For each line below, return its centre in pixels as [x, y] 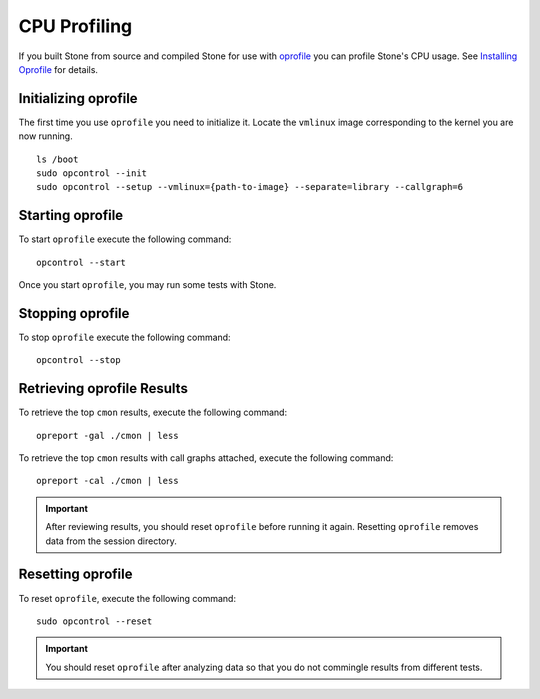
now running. [46, 136]
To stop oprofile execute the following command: [124, 337]
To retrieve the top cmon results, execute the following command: [153, 412]
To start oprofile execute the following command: [125, 239]
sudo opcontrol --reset [94, 621]
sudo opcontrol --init [92, 173]
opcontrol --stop [78, 360]
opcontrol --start [81, 262]
